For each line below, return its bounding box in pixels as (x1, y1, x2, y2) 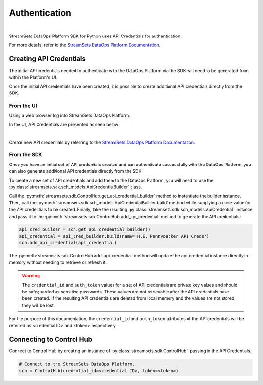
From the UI (9, 102, 37, 109)
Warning (22, 273, 40, 279)
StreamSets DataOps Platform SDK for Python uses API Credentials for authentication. (9, 33, 182, 39)
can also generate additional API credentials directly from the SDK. (9, 168, 143, 174)
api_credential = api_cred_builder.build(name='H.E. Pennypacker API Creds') (19, 233, 209, 238)
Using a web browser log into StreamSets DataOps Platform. (9, 112, 130, 118)
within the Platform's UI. (9, 74, 57, 80)
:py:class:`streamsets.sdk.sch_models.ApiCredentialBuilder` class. (9, 184, 142, 190)
